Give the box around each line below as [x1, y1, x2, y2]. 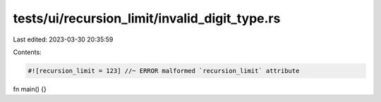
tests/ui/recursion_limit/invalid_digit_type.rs [13, 11, 281, 26]
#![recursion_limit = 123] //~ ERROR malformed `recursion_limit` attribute [28, 67, 300, 75]
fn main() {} [13, 84, 47, 93]
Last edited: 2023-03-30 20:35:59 [13, 35, 114, 44]
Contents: [13, 48, 42, 56]
